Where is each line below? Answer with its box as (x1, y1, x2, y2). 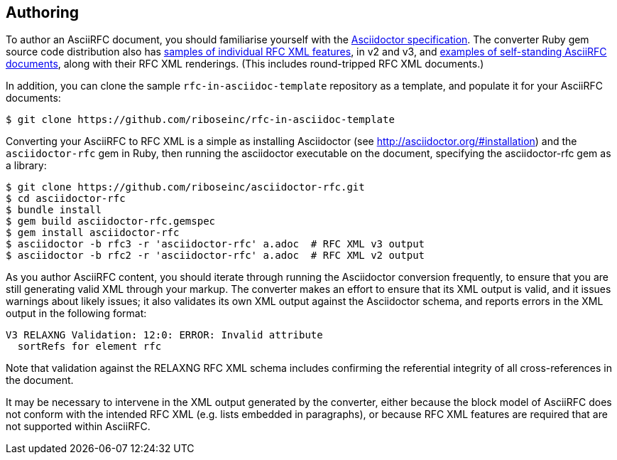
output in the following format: (6, 307, 147, 320)
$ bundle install (6, 204, 102, 216)
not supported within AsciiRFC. (6, 420, 151, 433)
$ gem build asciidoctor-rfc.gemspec (6, 215, 216, 228)
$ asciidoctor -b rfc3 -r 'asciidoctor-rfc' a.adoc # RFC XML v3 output (6, 238, 425, 250)
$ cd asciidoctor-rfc (6, 193, 126, 205)
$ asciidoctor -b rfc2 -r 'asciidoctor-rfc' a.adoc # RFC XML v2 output (6, 250, 425, 262)
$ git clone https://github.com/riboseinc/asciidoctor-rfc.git (6, 181, 365, 193)
